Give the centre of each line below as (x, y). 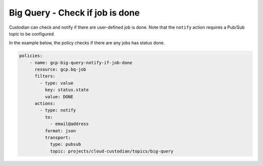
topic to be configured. (32, 34)
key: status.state (67, 90)
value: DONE (59, 97)
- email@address (69, 124)
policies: (31, 56)
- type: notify (58, 110)
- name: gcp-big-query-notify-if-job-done (81, 63)
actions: (45, 104)
